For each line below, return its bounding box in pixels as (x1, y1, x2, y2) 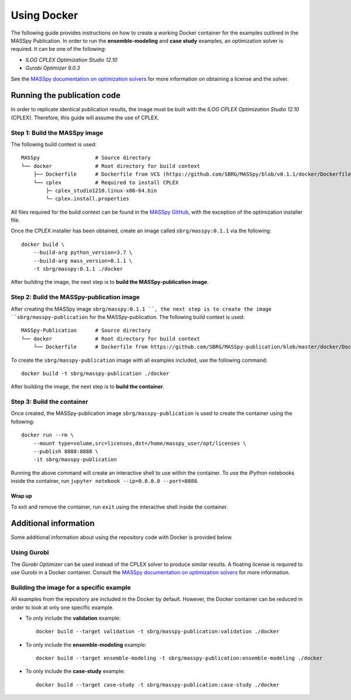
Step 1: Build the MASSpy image (11, 129, 104, 137)
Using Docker (11, 9, 78, 22)
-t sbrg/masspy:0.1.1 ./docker (33, 266, 123, 272)
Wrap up (11, 492, 32, 500)
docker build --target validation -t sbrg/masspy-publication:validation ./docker (36, 628, 280, 635)
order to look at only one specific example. (11, 603, 114, 611)
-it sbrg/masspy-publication (33, 457, 117, 463)
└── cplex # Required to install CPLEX (33, 179, 178, 186)
